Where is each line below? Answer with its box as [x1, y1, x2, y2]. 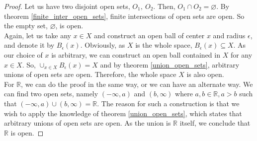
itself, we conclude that [179, 118, 251, 128]
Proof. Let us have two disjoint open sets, [4, 1, 130, 11]
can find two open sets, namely [4, 88, 98, 99]
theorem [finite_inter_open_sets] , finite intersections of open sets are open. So [4, 10, 245, 21]
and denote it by [4, 40, 55, 50]
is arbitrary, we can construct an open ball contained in [51, 49, 220, 60]
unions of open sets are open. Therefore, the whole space [4, 69, 176, 79]
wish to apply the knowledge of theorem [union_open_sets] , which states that [4, 108, 242, 118]
